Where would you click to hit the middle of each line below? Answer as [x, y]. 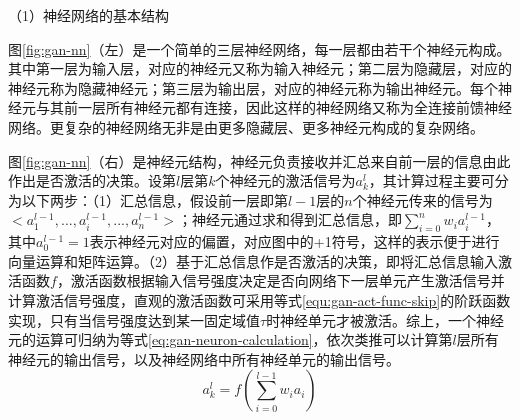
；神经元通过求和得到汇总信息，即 [289, 219]
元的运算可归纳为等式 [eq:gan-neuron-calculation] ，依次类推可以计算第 [230, 339]
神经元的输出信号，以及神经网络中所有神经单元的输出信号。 [204, 358]
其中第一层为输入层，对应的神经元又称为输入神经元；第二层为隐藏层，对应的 [260, 68]
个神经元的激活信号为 [285, 180]
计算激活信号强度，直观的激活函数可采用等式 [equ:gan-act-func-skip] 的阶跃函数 [259, 299]
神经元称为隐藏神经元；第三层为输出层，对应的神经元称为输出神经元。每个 [253, 87]
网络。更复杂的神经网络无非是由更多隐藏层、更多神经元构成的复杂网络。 [246, 126]
